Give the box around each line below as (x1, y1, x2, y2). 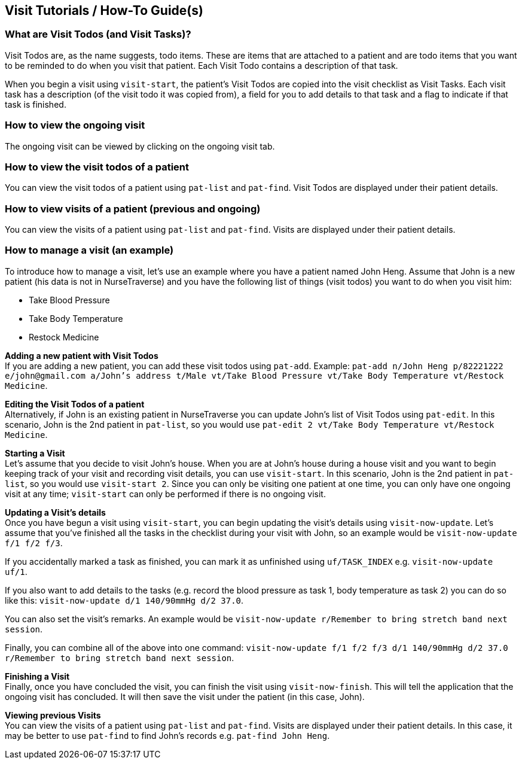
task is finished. (5, 99, 66, 109)
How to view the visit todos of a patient (5, 160, 189, 173)
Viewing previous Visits (5, 710, 101, 720)
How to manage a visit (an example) (5, 244, 174, 257)
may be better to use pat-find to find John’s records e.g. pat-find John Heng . (5, 730, 330, 741)
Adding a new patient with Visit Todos (5, 350, 158, 361)
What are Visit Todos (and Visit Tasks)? (5, 28, 191, 41)
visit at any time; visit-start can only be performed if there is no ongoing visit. (5, 488, 326, 499)
